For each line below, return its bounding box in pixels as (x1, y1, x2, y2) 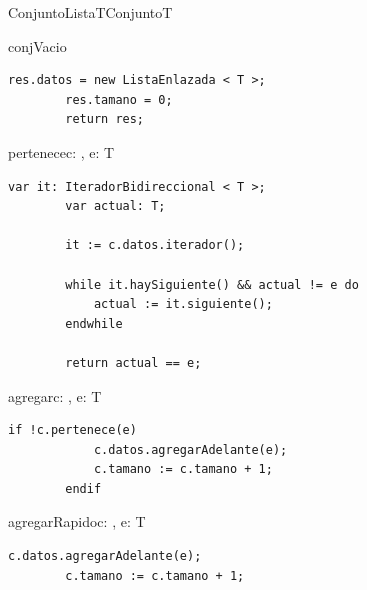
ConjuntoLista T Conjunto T (8, 2, 173, 22)
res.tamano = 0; (65, 92, 173, 107)
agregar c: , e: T (8, 385, 102, 406)
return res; (65, 112, 145, 127)
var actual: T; (65, 199, 166, 214)
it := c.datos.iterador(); (65, 238, 245, 253)
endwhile (65, 316, 123, 331)
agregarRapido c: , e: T (8, 511, 146, 532)
